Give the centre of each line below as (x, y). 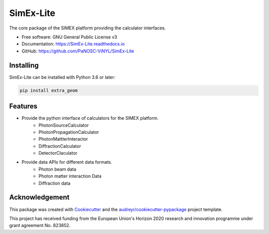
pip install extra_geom (49, 90)
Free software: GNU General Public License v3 (69, 37)
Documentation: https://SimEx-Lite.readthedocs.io (73, 44)
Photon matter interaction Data (70, 176)
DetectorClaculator (58, 153)
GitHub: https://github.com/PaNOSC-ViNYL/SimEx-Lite (78, 51)
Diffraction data (55, 183)
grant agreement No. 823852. (40, 226)
